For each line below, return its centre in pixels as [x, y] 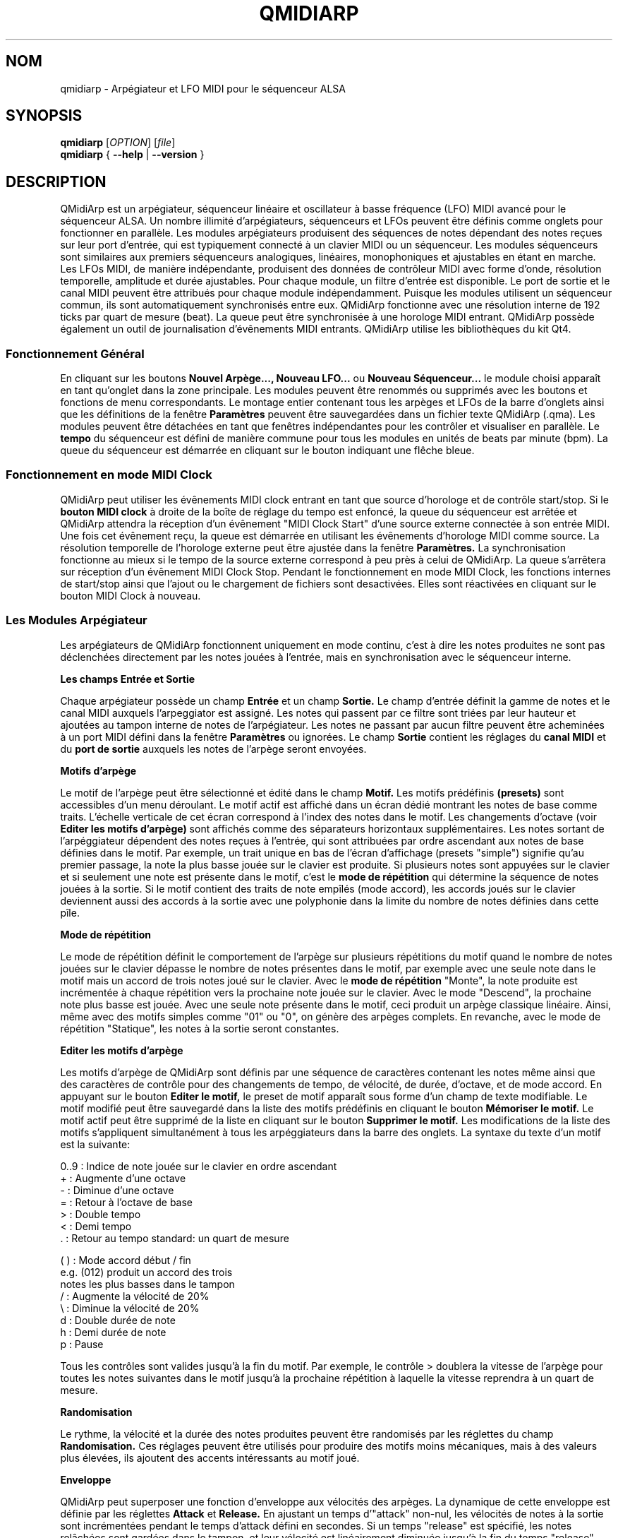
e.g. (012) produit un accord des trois [146, 1272]
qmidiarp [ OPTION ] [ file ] [118, 143]
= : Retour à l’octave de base [127, 1202]
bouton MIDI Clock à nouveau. [131, 595]
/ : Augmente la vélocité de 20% [135, 1296]
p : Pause [82, 1344]
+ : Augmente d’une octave [123, 1178]
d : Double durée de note [118, 1320]
